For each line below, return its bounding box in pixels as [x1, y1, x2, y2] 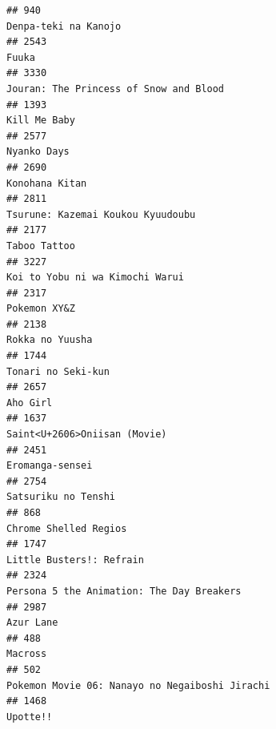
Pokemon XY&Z [6, 303, 75, 315]
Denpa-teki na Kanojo [6, 20, 122, 32]
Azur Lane [6, 617, 58, 629]
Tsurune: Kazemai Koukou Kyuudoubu [6, 208, 196, 220]
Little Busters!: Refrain [6, 554, 144, 566]
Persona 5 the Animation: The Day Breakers [6, 585, 242, 597]
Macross [6, 648, 47, 660]
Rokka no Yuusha [6, 334, 93, 346]
